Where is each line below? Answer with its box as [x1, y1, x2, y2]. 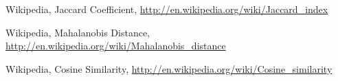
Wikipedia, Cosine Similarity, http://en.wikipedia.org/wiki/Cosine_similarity [5, 61, 333, 76]
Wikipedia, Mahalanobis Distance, [5, 25, 150, 39]
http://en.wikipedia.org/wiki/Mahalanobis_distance [5, 38, 226, 53]
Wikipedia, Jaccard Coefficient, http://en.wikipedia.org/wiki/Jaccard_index [5, 2, 328, 16]
